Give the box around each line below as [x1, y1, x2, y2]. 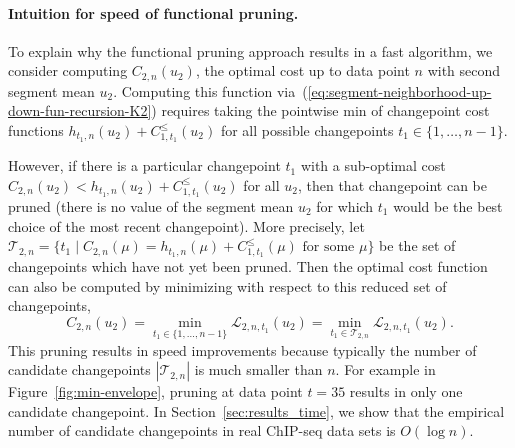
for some [302, 240, 355, 255]
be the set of [379, 235, 456, 256]
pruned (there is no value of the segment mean [8, 195, 294, 216]
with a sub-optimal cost [300, 155, 446, 176]
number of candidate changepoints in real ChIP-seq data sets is [8, 420, 396, 441]
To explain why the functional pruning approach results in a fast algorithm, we [8, 40, 493, 61]
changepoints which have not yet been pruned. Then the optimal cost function [8, 256, 488, 277]
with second [427, 60, 501, 81]
